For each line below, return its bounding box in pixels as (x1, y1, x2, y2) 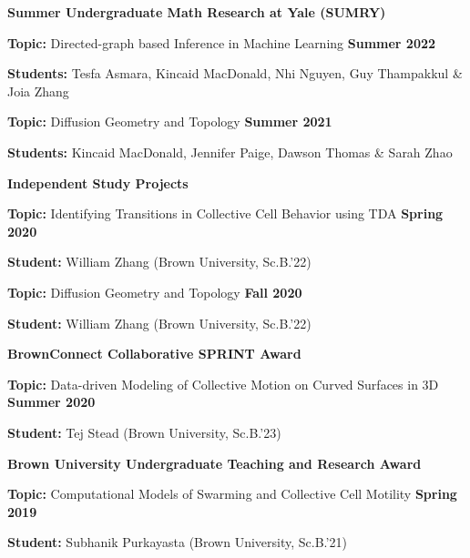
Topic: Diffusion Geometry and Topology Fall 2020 (7, 282, 302, 301)
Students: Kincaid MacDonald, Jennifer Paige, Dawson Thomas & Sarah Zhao (7, 142, 453, 161)
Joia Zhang (7, 81, 69, 100)
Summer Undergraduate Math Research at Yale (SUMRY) (7, 3, 386, 21)
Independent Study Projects (7, 173, 189, 192)
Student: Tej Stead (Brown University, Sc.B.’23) (7, 422, 281, 441)
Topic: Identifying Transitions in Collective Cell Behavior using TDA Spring (7, 204, 444, 223)
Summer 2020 (7, 392, 96, 411)
